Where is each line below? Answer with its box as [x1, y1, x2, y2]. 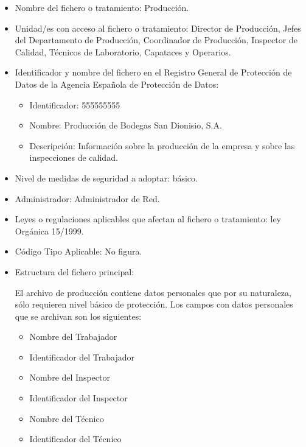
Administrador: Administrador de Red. [15, 192, 160, 205]
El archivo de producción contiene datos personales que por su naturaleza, [15, 286, 291, 298]
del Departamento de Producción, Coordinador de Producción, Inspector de [15, 33, 297, 46]
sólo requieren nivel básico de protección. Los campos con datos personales [15, 298, 293, 311]
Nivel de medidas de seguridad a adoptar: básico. [15, 171, 198, 184]
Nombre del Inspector [29, 371, 110, 384]
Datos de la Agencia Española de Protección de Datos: [15, 77, 219, 90]
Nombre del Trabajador [29, 330, 117, 343]
